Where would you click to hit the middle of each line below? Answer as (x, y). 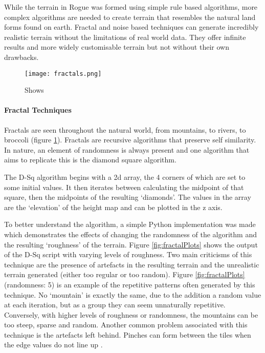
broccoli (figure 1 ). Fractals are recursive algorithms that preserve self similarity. (130, 140)
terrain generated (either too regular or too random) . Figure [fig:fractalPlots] (125, 274)
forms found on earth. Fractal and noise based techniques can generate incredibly (131, 27)
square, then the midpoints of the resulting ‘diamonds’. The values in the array (128, 197)
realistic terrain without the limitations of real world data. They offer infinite (125, 37)
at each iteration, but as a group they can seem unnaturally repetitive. (115, 305)
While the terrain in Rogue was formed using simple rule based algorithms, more (131, 7)
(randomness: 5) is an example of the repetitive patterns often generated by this (130, 284)
